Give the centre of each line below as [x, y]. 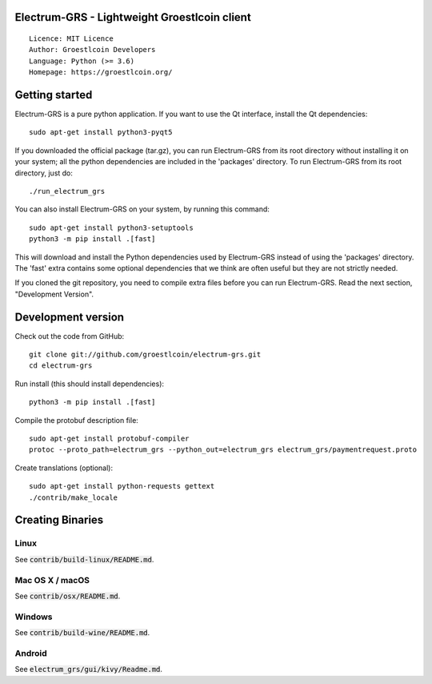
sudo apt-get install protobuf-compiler [109, 439]
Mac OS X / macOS [52, 580]
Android [31, 653]
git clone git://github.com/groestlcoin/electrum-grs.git [145, 355]
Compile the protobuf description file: [77, 420]
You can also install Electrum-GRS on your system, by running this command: [142, 209]
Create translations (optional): [64, 468]
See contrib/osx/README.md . [68, 596]
